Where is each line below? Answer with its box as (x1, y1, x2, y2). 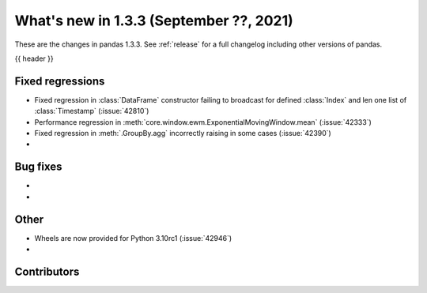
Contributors (14, 265, 80, 278)
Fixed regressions (14, 74, 105, 88)
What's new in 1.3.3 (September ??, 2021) (14, 12, 294, 29)
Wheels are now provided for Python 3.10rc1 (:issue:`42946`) (34, 233, 232, 242)
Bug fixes (14, 160, 62, 174)
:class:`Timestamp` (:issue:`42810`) (34, 107, 149, 116)
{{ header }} (14, 54, 55, 63)
